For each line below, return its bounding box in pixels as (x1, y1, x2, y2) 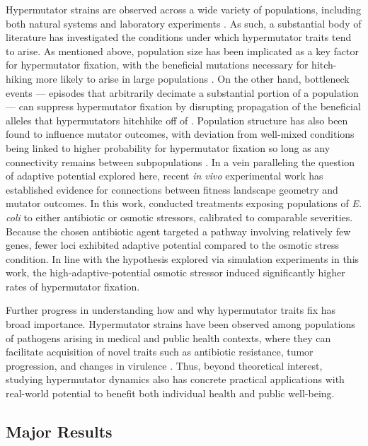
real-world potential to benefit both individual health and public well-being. (6, 386, 335, 401)
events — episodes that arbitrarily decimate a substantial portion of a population (6, 85, 359, 100)
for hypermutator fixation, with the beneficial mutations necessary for (6, 57, 309, 72)
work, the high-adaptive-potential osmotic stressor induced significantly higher (6, 265, 345, 280)
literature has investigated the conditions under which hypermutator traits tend (6, 30, 352, 45)
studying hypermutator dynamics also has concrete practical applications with (6, 372, 345, 387)
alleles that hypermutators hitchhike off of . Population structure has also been (6, 112, 348, 127)
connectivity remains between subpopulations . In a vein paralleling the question (6, 154, 355, 169)
